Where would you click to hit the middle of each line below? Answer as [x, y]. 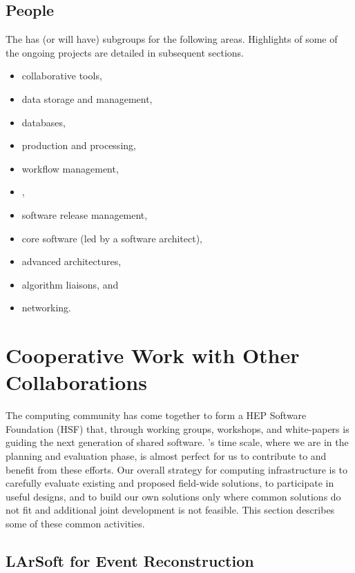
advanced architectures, [71, 261]
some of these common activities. [75, 523]
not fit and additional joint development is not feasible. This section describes [170, 510]
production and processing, [79, 145]
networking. [47, 308]
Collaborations [76, 382]
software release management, [85, 214]
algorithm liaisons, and [70, 284]
